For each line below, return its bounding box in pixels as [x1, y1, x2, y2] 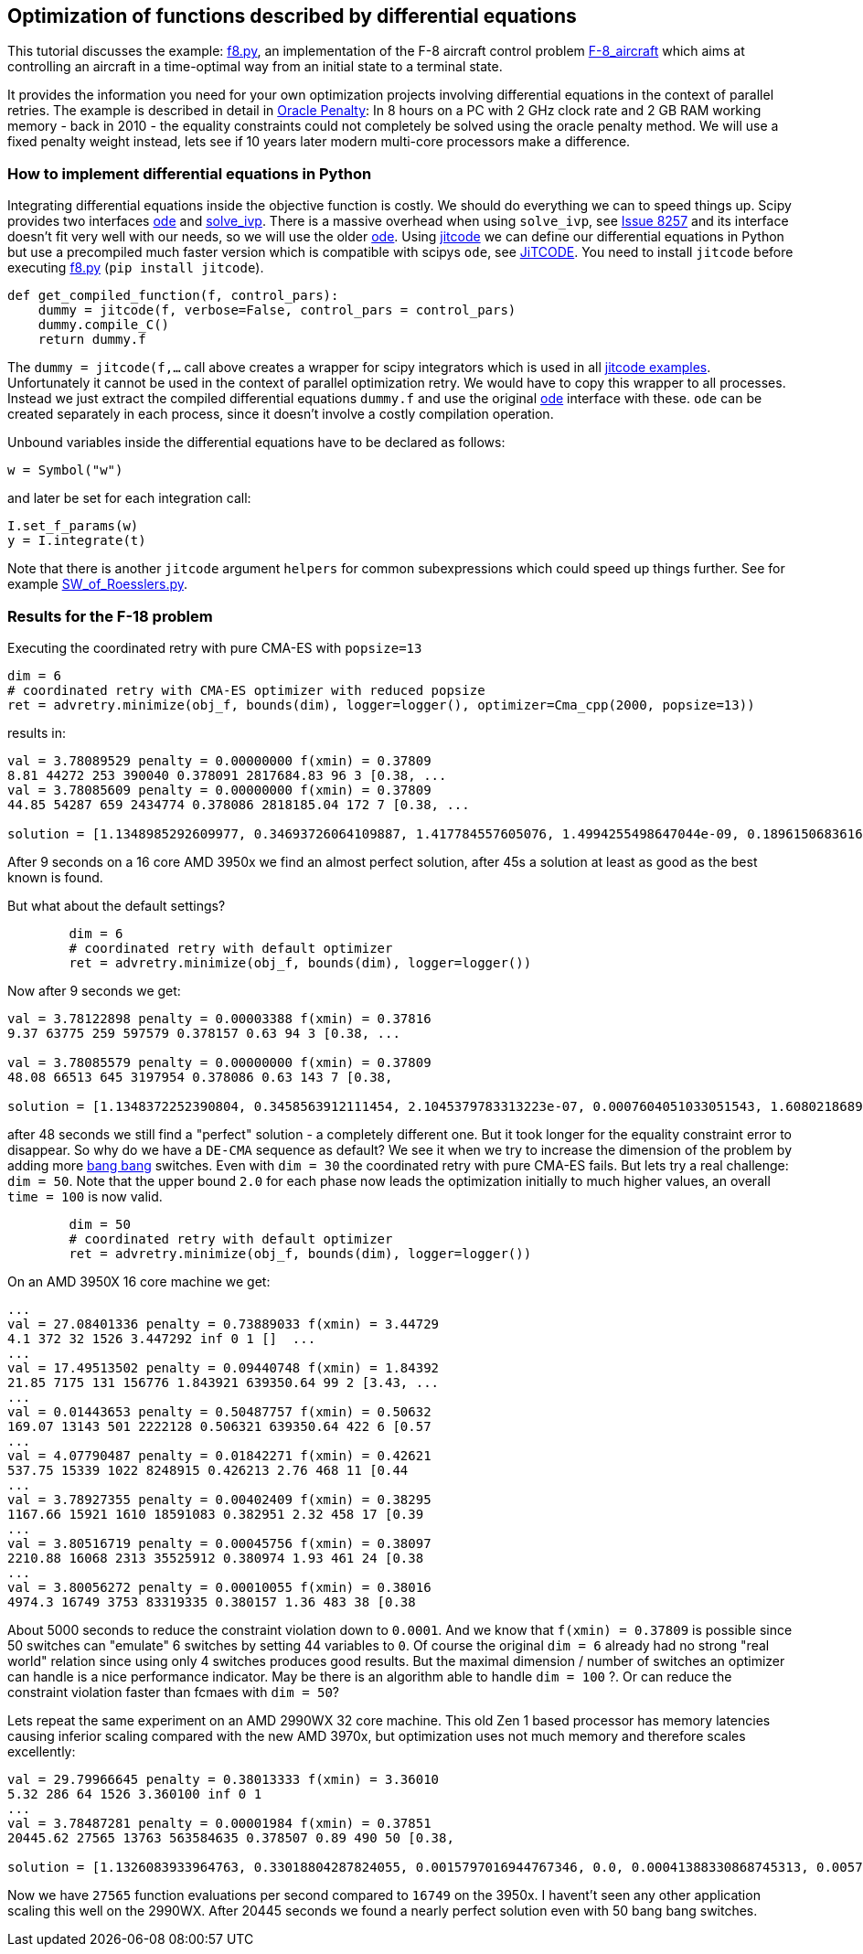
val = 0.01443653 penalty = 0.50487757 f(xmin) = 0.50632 [7, 1404, 431, 1419]
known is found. [7, 869, 103, 885]
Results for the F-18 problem [7, 606, 213, 625]
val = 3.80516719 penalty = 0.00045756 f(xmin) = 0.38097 [7, 1535, 431, 1551]
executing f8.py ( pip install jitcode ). [7, 260, 264, 276]
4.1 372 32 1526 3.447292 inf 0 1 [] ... [7, 1330, 316, 1346]
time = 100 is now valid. [7, 1188, 163, 1204]
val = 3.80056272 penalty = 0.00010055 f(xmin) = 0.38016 [7, 1579, 431, 1595]
